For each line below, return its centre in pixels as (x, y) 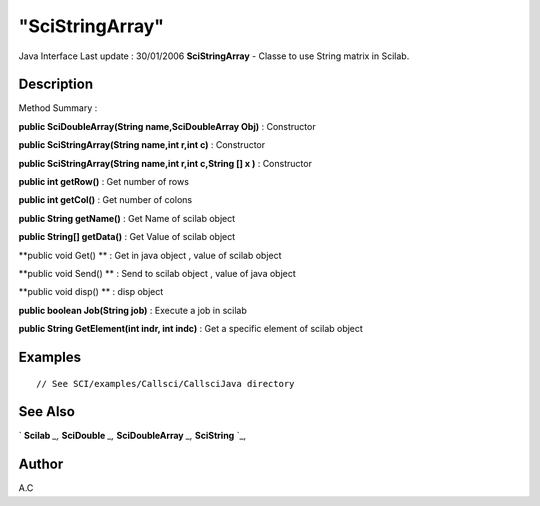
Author (41, 464)
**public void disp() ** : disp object (91, 292)
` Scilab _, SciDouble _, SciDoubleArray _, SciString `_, (132, 436)
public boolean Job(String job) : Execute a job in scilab (132, 310)
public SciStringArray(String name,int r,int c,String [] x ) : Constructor (165, 163)
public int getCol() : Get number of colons (105, 200)
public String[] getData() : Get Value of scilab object (127, 237)
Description (56, 84)
